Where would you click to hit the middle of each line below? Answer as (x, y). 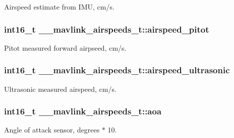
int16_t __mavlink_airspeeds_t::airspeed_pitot (107, 29)
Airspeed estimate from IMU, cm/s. (59, 7)
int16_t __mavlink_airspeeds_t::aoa (83, 111)
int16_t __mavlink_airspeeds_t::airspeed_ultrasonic (117, 70)
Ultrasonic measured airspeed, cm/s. (60, 89)
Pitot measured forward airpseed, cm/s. (65, 47)
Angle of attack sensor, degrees (52, 130)
